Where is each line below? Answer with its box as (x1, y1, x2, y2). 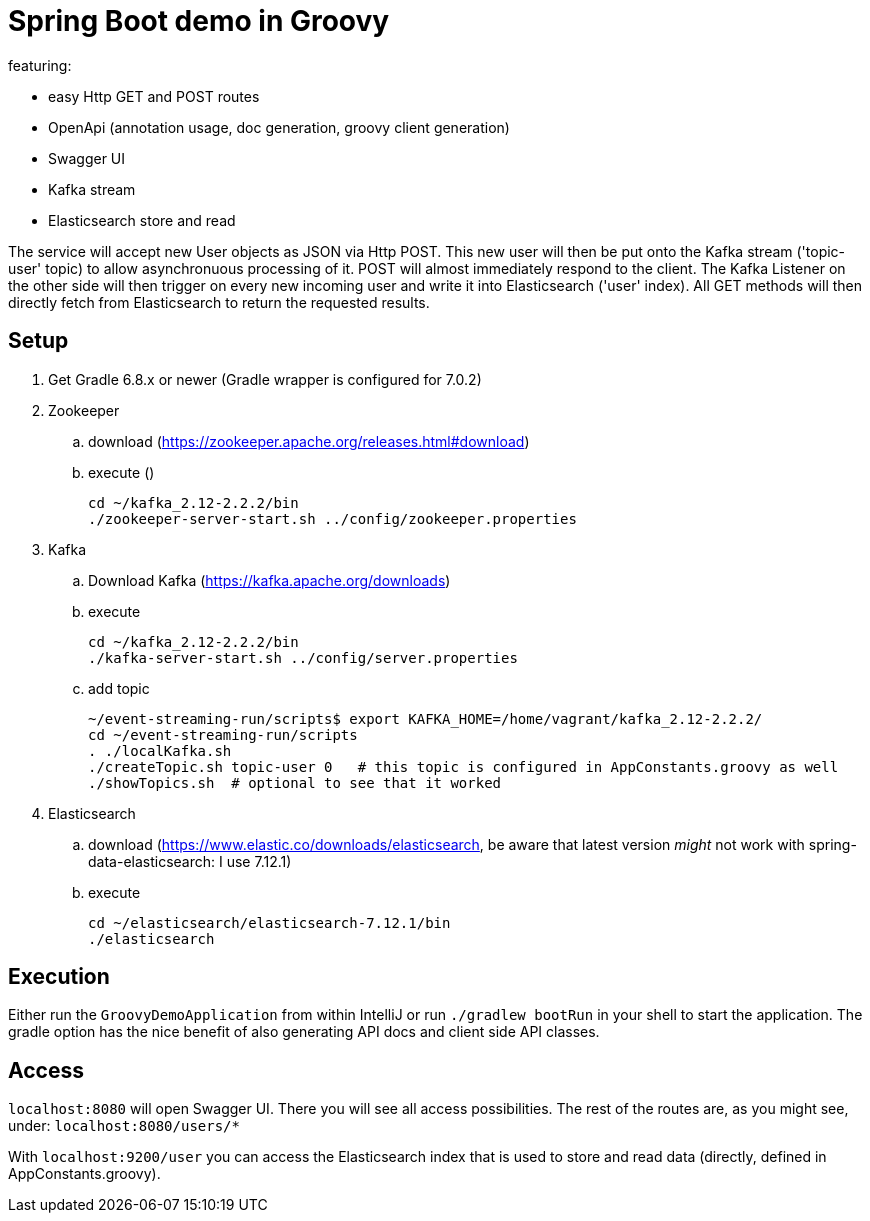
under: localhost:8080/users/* (8, 1117, 240, 1135)
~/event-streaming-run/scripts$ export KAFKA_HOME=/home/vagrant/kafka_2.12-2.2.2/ (88, 710, 763, 727)
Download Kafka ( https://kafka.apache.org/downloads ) (88, 571, 451, 589)
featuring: (8, 56, 72, 74)
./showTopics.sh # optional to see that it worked (88, 774, 502, 791)
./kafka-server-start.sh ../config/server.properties (88, 649, 518, 666)
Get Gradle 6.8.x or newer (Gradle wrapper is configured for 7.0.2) (48, 370, 482, 388)
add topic (88, 679, 150, 697)
